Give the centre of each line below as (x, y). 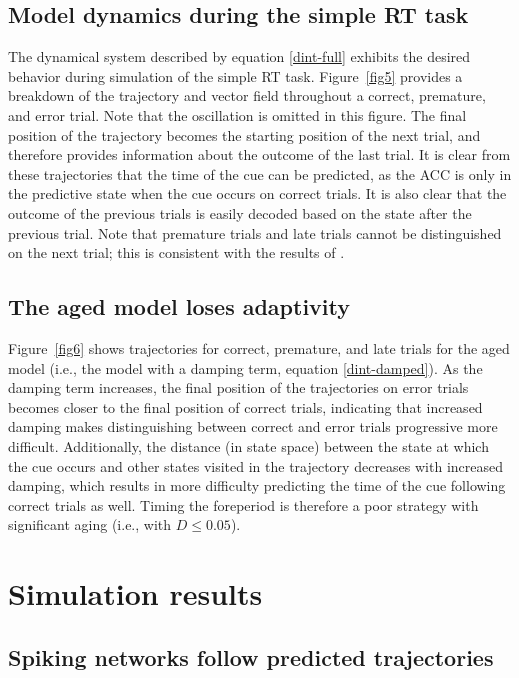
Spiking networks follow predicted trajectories (251, 656)
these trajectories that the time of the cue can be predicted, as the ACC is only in (260, 173)
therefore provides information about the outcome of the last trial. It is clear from (259, 154)
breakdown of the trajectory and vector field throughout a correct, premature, (247, 95)
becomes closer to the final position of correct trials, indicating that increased (245, 406)
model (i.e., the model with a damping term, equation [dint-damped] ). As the (245, 367)
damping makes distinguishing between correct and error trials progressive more (253, 426)
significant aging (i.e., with (90, 524)
